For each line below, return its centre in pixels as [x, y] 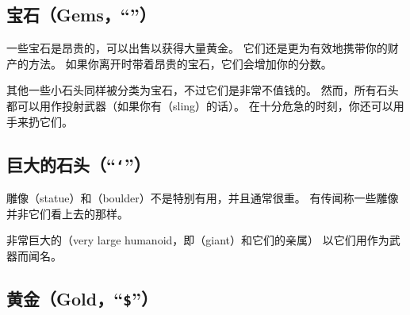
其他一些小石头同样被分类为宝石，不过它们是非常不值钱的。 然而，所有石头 [203, 90]
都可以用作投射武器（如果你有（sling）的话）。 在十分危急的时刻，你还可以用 [205, 105]
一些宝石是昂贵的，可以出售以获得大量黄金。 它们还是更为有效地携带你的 [197, 48]
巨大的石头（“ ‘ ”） [79, 164]
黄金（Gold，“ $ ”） [82, 298]
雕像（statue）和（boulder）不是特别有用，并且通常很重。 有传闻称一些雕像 [203, 197]
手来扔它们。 [40, 121]
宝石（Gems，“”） [81, 15]
